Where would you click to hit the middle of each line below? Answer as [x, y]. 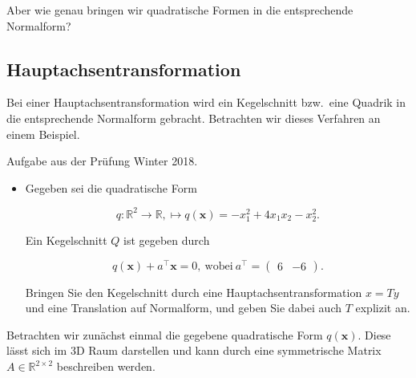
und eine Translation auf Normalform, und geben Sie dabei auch [183, 308]
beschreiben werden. [106, 366]
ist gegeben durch [166, 240]
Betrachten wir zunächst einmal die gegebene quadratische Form [165, 334]
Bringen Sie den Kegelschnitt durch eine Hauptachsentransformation [194, 292]
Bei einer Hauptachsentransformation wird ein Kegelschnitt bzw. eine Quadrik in [206, 102]
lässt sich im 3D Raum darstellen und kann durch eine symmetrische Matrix [194, 350]
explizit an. [383, 308]
